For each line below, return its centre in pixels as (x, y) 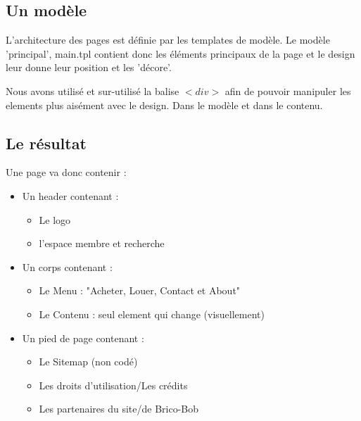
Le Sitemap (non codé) (88, 362)
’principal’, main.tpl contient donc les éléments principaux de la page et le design (180, 53)
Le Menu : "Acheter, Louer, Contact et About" (140, 290)
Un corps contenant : (67, 266)
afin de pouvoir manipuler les (288, 90)
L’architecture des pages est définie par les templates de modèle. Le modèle (168, 40)
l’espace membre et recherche (102, 243)
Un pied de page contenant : (83, 338)
